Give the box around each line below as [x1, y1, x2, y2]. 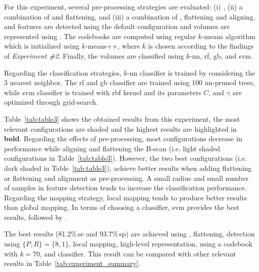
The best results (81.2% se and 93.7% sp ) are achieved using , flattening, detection [4, 228, 255, 239]
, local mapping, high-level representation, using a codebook [68, 238, 252, 249]
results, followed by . [4, 211, 67, 222]
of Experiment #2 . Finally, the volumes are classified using [4, 50, 184, 61]
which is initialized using [4, 41, 79, 51]
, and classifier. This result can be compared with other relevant [39, 248, 236, 258]
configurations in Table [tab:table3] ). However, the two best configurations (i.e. [4, 153, 247, 163]
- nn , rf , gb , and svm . [189, 50, 253, 61]
